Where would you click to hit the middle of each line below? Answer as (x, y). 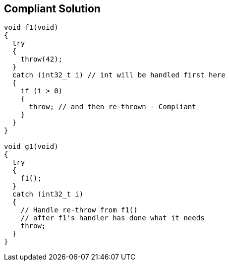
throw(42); (42, 59)
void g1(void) (31, 147)
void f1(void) (31, 28)
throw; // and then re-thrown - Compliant (113, 107)
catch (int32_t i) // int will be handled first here (119, 75)
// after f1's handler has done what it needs (113, 218)
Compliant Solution (52, 9)
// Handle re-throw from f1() (79, 210)
